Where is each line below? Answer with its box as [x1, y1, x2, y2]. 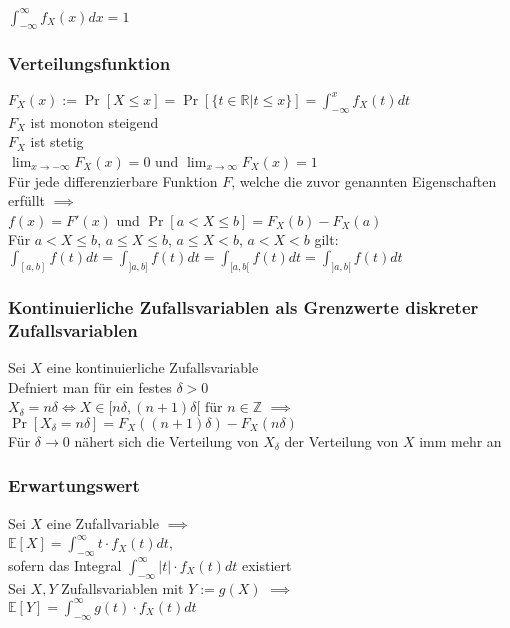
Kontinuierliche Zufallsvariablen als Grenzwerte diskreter [8, 294, 479, 319]
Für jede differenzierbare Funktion [8, 170, 218, 191]
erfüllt [8, 190, 46, 211]
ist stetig [30, 131, 84, 152]
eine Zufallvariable [46, 512, 159, 533]
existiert [241, 554, 292, 575]
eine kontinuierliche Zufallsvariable [46, 356, 259, 377]
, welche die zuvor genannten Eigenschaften [231, 170, 497, 191]
